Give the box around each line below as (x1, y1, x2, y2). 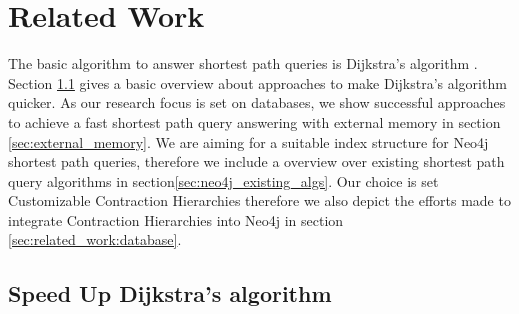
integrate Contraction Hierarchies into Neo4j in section (8, 209, 344, 230)
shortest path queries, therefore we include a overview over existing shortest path (8, 151, 505, 172)
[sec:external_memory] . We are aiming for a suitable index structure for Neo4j (8, 131, 489, 152)
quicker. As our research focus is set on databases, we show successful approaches (8, 92, 506, 113)
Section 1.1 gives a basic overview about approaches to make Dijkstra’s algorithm (8, 72, 507, 93)
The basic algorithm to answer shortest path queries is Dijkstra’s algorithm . (8, 53, 478, 74)
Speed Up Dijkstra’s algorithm (8, 278, 332, 309)
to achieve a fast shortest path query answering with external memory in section (8, 111, 501, 132)
